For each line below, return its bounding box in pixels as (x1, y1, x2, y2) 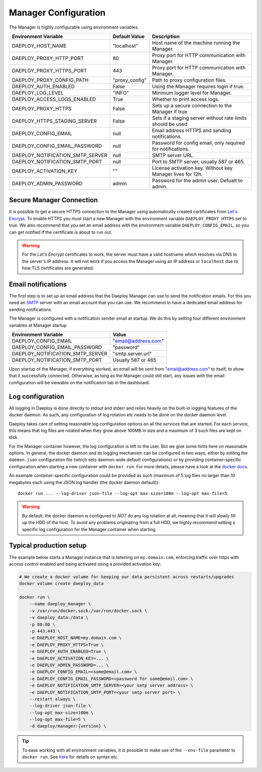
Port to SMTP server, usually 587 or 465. (152, 158, 245, 165)
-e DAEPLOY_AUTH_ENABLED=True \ (29, 649, 107, 655)
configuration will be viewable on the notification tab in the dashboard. (9, 379, 150, 385)
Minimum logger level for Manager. (152, 89, 232, 96)
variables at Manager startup (9, 322, 67, 328)
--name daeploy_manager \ (29, 601, 91, 607)
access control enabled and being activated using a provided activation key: (9, 561, 161, 567)
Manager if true (152, 108, 188, 115)
